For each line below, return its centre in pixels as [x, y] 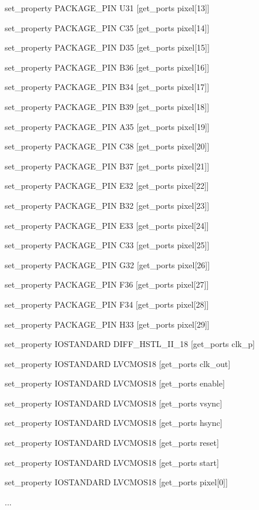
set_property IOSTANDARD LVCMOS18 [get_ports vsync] [114, 403]
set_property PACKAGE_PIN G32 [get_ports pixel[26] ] [107, 264]
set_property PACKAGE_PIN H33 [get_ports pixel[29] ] [107, 324]
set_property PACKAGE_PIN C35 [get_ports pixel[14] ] [107, 27]
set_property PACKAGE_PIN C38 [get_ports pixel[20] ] [107, 146]
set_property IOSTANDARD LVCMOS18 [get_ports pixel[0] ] [116, 482]
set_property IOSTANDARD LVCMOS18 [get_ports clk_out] [118, 363]
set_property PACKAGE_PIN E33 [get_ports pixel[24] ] [107, 225]
